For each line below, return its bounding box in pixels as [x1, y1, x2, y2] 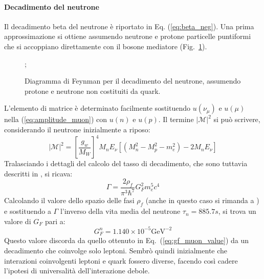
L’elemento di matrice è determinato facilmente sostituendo [4, 103, 190, 113]
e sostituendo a [4, 206, 51, 216]
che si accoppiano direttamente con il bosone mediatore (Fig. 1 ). [4, 41, 207, 51]
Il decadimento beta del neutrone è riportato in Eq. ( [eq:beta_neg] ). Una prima [4, 21, 254, 31]
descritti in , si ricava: [4, 168, 73, 178]
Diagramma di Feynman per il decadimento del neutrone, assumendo [25, 75, 241, 86]
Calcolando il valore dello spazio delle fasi [4, 195, 135, 206]
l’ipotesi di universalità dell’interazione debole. [4, 265, 150, 276]
